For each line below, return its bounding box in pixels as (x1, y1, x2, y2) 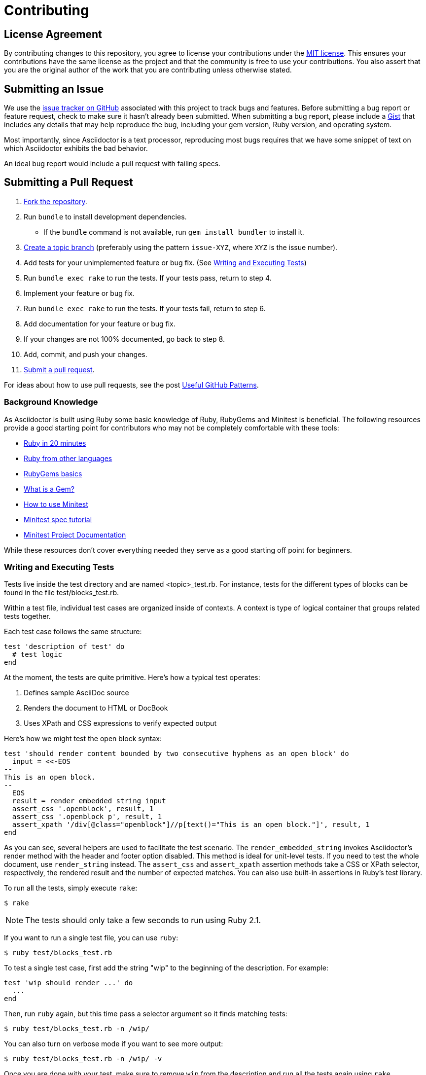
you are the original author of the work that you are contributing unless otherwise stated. (4, 66, 292, 74)
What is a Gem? (24, 484, 74, 493)
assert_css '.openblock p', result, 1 (12, 813, 162, 821)
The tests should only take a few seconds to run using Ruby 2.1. (25, 915, 261, 926)
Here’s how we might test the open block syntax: (4, 734, 162, 743)
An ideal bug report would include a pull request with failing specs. (4, 159, 221, 168)
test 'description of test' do (4, 643, 125, 651)
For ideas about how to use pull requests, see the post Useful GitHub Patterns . (4, 380, 259, 389)
